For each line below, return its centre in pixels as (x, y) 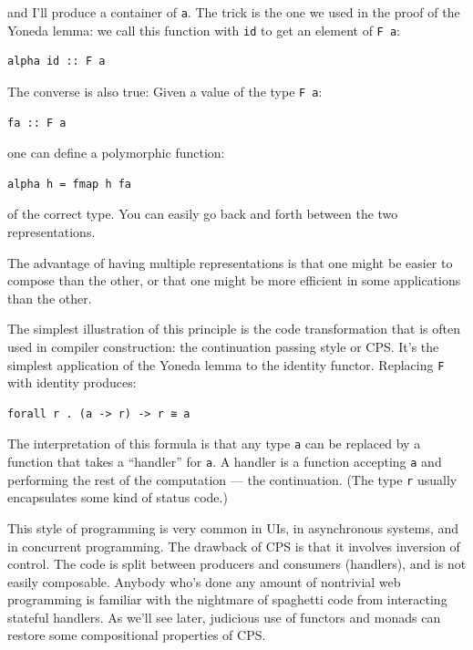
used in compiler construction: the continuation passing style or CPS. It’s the (223, 346)
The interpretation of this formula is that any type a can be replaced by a (214, 444)
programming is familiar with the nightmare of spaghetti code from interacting (227, 599)
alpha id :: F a (57, 62)
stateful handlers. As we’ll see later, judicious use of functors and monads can (224, 617)
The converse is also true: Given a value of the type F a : (165, 91)
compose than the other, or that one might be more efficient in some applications (234, 280)
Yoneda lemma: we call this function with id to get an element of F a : (204, 30)
